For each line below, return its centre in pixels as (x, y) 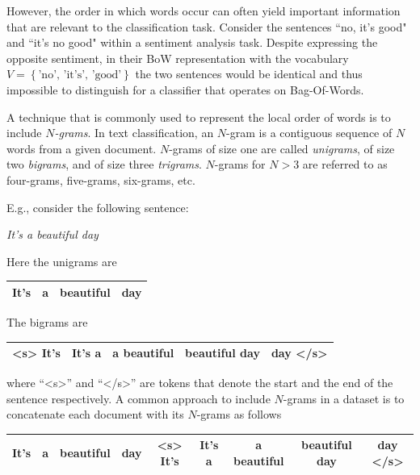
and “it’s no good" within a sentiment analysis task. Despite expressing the (192, 42)
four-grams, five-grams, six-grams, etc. (101, 179)
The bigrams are (47, 321)
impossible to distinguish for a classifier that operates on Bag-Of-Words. (185, 89)
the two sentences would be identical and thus (249, 74)
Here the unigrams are (62, 261)
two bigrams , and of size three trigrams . (104, 164)
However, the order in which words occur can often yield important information (204, 10)
